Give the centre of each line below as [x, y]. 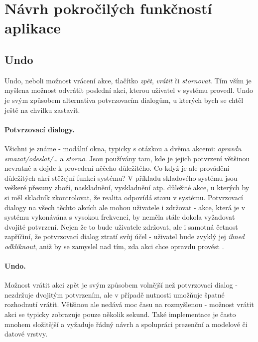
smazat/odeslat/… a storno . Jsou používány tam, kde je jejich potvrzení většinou [127, 158]
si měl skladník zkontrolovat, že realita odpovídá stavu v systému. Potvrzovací [124, 197]
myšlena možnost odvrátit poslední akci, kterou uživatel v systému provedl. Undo [129, 90]
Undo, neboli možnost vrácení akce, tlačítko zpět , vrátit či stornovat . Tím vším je [128, 80]
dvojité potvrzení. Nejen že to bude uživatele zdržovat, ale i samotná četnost [121, 226]
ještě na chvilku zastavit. [42, 110]
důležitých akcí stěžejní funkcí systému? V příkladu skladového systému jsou [121, 177]
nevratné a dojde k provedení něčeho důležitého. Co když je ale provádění [117, 168]
